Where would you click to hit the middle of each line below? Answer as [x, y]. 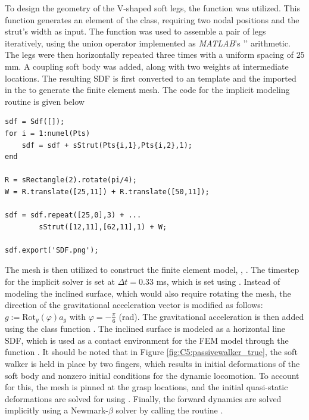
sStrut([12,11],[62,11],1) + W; [103, 227]
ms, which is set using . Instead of [218, 281]
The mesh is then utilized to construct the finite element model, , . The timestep [152, 270]
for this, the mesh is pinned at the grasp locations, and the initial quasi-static [146, 387]
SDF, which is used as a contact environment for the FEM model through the [147, 340]
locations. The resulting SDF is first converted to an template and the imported [151, 78]
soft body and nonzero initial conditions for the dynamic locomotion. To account [152, 375]
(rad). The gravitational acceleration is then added [211, 316]
